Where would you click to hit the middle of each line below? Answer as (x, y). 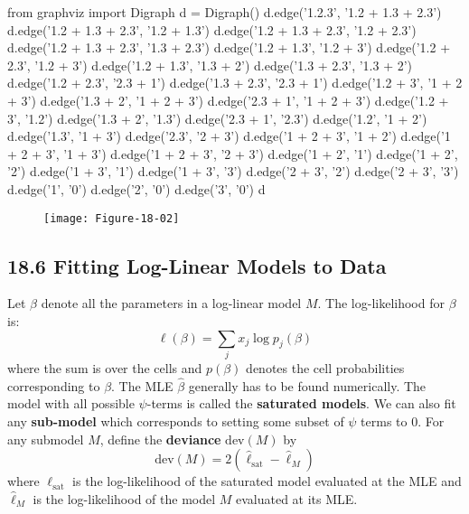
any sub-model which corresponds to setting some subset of (176, 421)
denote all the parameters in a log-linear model (171, 303)
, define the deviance (160, 439)
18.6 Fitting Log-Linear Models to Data (197, 265)
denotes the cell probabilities (325, 367)
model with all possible (71, 403)
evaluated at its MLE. (297, 498)
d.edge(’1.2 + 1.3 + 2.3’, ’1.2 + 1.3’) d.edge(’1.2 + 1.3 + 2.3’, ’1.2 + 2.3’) (212, 29)
